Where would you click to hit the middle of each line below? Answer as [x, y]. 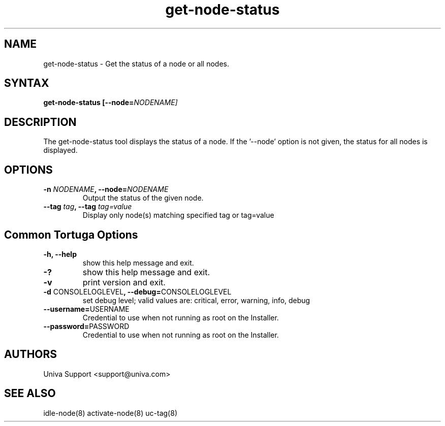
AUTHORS [31, 354]
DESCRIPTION [40, 122]
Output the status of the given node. [143, 198]
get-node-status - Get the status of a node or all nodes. [136, 63]
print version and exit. [124, 282]
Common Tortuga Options [71, 235]
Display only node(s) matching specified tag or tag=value [178, 215]
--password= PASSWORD [86, 326]
